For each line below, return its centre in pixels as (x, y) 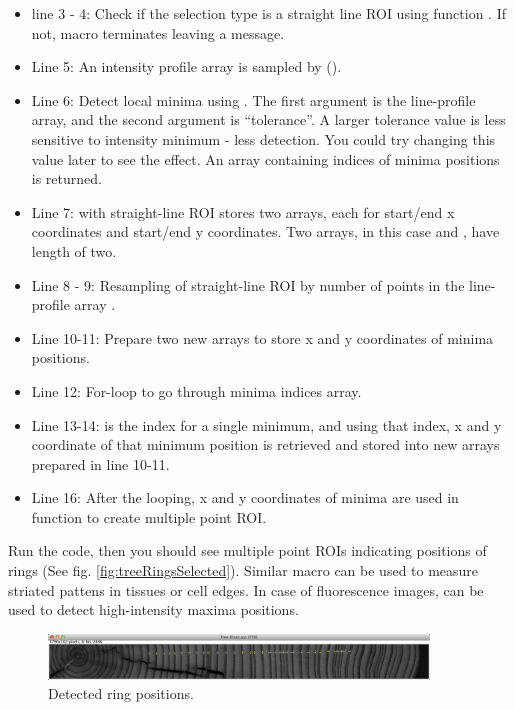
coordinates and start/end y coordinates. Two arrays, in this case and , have (265, 231)
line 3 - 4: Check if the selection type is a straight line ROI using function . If (268, 13)
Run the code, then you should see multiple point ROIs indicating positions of (247, 550)
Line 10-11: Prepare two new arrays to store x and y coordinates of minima (262, 337)
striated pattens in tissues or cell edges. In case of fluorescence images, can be (246, 589)
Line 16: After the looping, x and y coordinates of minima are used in (245, 497)
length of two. (74, 250)
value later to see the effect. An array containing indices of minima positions (265, 158)
